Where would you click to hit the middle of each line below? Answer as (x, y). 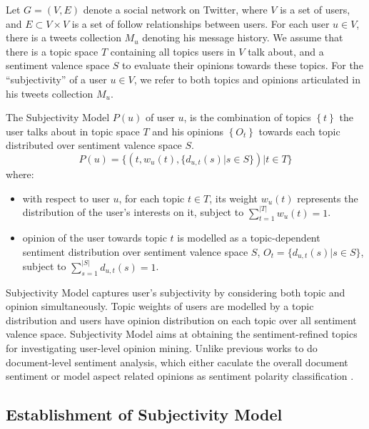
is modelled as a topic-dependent (249, 238)
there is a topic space (52, 51)
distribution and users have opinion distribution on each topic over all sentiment (181, 320)
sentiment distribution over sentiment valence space (135, 251)
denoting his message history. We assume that (243, 37)
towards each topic (299, 131)
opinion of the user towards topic (95, 238)
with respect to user (66, 198)
